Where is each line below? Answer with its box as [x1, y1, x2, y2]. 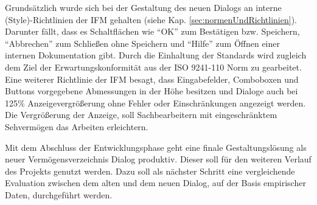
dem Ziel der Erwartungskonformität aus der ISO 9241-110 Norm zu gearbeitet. [5, 60, 302, 73]
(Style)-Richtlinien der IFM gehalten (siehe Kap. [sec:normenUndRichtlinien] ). [5, 13, 297, 26]
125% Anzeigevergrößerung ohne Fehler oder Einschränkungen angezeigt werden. [5, 96, 306, 109]
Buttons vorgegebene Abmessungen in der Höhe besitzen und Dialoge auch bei [5, 85, 298, 97]
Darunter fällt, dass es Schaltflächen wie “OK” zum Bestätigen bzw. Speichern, [5, 25, 300, 38]
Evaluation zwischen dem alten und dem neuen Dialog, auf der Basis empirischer [5, 176, 306, 189]
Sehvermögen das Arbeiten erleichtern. [5, 120, 148, 133]
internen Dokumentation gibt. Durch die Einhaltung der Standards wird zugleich [5, 49, 307, 61]
